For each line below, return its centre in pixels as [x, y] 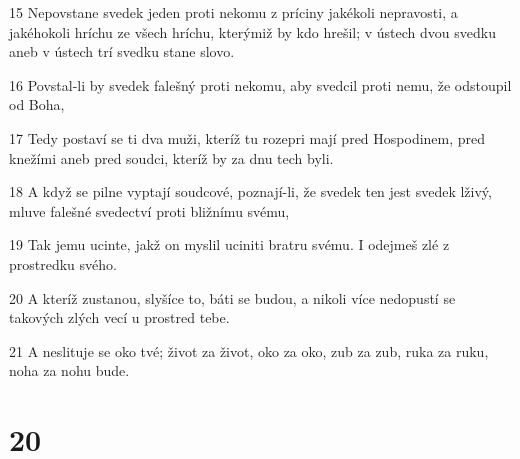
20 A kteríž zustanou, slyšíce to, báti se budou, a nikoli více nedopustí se [232, 297]
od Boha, [37, 104]
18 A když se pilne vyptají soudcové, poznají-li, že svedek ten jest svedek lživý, [250, 191]
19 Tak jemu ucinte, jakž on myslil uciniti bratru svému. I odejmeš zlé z [229, 244]
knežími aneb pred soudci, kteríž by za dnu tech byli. [171, 157]
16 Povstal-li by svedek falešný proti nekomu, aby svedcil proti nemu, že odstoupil [260, 84]
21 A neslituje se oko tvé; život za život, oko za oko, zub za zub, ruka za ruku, [249, 350]
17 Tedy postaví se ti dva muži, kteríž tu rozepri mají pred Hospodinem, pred [247, 137]
